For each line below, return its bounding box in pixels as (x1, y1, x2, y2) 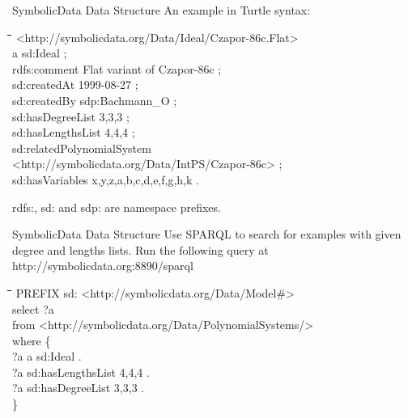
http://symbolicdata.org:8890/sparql (12, 257, 193, 274)
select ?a (12, 300, 54, 317)
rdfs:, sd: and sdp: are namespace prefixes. (12, 198, 221, 215)
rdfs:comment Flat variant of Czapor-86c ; (12, 60, 222, 77)
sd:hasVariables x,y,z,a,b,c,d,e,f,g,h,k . (12, 171, 199, 188)
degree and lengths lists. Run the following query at (12, 241, 269, 258)
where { (12, 331, 51, 348)
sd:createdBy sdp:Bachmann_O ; (12, 91, 177, 108)
